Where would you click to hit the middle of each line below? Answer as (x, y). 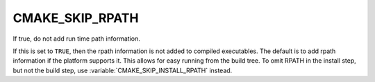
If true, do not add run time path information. (76, 39)
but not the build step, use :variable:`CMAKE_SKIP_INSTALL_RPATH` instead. (123, 70)
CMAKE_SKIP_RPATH (76, 18)
